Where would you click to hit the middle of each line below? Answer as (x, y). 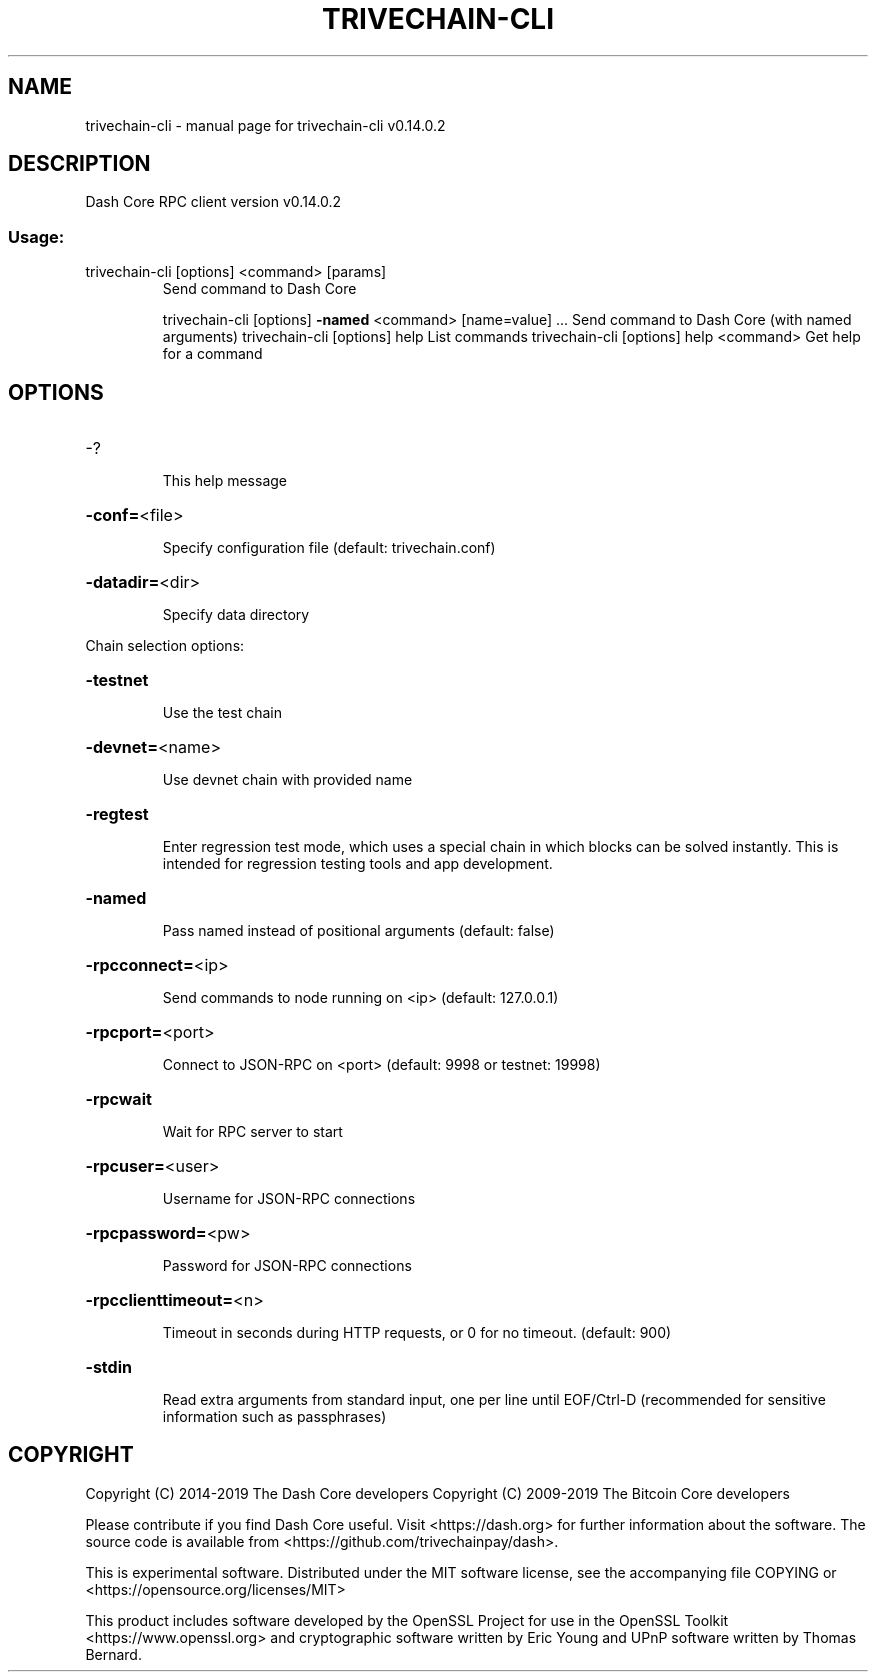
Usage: (36, 236)
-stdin (108, 1367)
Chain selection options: (165, 646)
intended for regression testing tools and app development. (357, 864)
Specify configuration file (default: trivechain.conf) (329, 548)
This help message (224, 481)
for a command (212, 354)
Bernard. (113, 1654)
